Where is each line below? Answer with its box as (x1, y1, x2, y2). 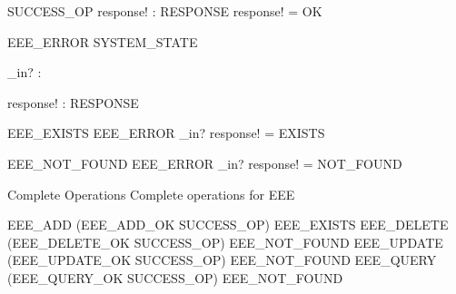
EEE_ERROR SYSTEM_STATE (7, 32, 198, 51)
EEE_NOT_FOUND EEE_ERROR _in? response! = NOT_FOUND (7, 153, 402, 172)
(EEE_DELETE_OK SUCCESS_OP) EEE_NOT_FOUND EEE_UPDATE (7, 232, 443, 251)
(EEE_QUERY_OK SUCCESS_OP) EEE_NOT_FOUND (7, 268, 343, 287)
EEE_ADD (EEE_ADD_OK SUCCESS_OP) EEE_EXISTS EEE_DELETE (7, 215, 449, 234)
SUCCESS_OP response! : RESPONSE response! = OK (7, 2, 322, 20)
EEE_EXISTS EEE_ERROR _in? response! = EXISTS (7, 123, 325, 142)
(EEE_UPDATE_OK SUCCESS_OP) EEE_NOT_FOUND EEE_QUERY (7, 250, 437, 269)
